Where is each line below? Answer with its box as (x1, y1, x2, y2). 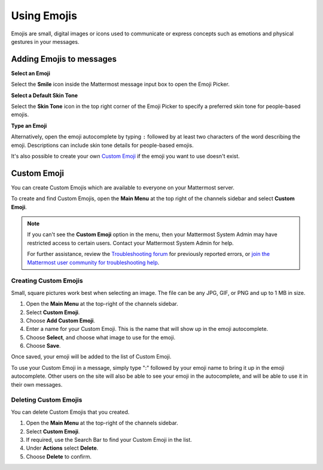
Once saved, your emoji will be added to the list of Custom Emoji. (11, 353, 172, 360)
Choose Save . (26, 342, 61, 350)
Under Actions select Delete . (26, 444, 99, 452)
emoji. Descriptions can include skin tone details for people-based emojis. (11, 141, 194, 149)
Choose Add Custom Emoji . (26, 317, 95, 324)
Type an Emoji (11, 122, 47, 129)
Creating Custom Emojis (11, 276, 83, 285)
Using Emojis (11, 9, 78, 22)
